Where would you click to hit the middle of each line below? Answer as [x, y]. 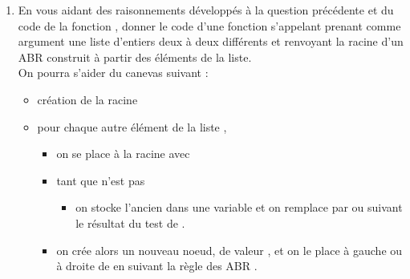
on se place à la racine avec [123, 154]
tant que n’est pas [101, 180]
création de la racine [87, 99]
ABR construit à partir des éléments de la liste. [135, 57]
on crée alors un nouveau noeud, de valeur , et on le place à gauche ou [229, 250]
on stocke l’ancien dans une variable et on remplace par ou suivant [239, 207]
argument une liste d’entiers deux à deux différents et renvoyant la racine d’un [211, 41]
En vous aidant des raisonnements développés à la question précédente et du [206, 10]
